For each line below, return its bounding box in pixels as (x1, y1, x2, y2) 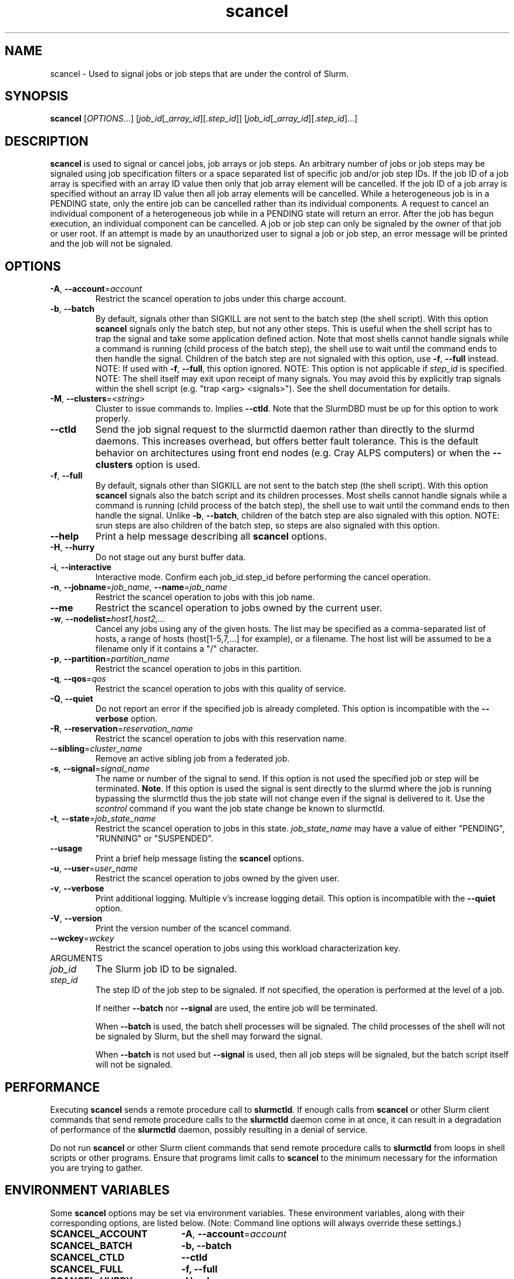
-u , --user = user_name (50, 863, 138, 874)
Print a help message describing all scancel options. (95, 530, 327, 543)
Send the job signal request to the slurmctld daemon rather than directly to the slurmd (95, 423, 475, 436)
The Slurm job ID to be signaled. (95, 963, 237, 975)
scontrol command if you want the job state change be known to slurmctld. (95, 803, 386, 814)
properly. (95, 413, 130, 424)
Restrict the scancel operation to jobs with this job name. (95, 592, 315, 603)
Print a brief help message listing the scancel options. (95, 853, 305, 864)
